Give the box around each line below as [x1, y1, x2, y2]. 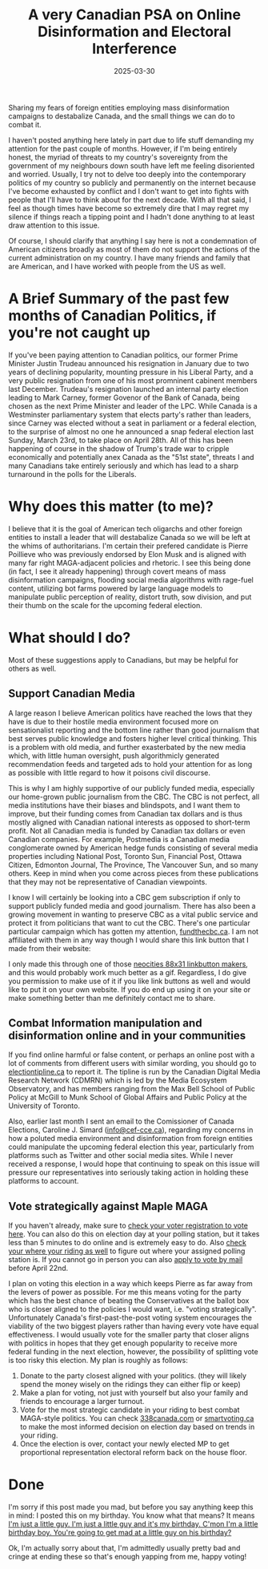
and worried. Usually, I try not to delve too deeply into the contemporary [8, 169, 246, 179]
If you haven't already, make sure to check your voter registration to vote [8, 1220, 248, 1231]
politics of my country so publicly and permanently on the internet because [8, 178, 256, 188]
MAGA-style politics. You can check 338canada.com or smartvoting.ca [19, 1414, 254, 1423]
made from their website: [8, 943, 91, 953]
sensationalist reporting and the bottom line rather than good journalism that [8, 725, 260, 735]
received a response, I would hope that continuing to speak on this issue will [8, 1160, 260, 1169]
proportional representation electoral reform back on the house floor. [19, 1448, 248, 1458]
